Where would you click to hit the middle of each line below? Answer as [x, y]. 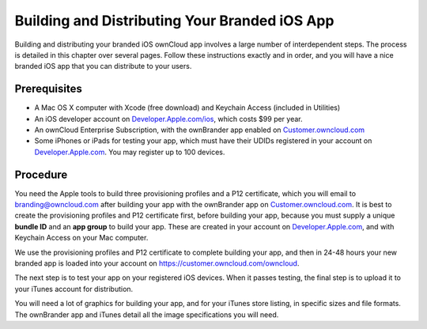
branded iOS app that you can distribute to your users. [103, 66]
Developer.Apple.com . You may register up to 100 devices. [130, 152]
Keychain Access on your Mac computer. [81, 238]
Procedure [41, 174]
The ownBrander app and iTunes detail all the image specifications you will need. [147, 314]
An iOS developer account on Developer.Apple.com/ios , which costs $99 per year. [169, 119]
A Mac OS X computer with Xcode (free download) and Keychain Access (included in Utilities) [187, 108]
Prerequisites [48, 89]
